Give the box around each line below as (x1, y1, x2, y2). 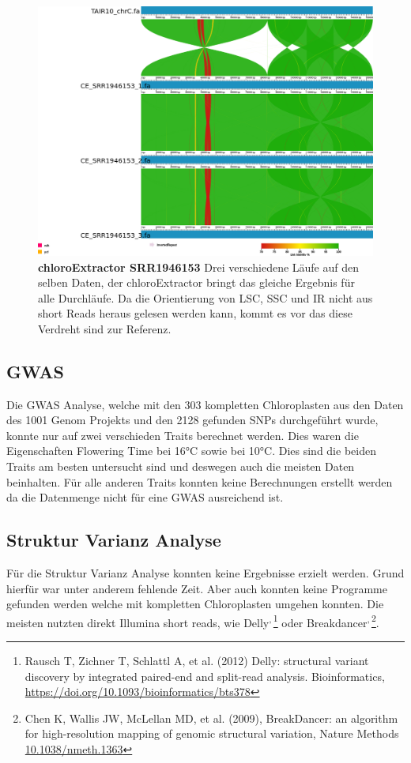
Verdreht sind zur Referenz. (38, 320, 172, 336)
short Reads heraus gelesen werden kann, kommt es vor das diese (38, 305, 353, 321)
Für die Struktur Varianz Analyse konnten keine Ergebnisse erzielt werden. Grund (6, 565, 405, 581)
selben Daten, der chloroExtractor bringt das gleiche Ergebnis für (38, 274, 355, 291)
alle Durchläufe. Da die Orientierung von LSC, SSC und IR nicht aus (38, 289, 373, 306)
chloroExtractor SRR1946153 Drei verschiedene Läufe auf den (38, 258, 360, 275)
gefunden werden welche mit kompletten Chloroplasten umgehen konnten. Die (6, 596, 384, 612)
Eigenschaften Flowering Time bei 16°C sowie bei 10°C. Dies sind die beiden (6, 442, 376, 459)
